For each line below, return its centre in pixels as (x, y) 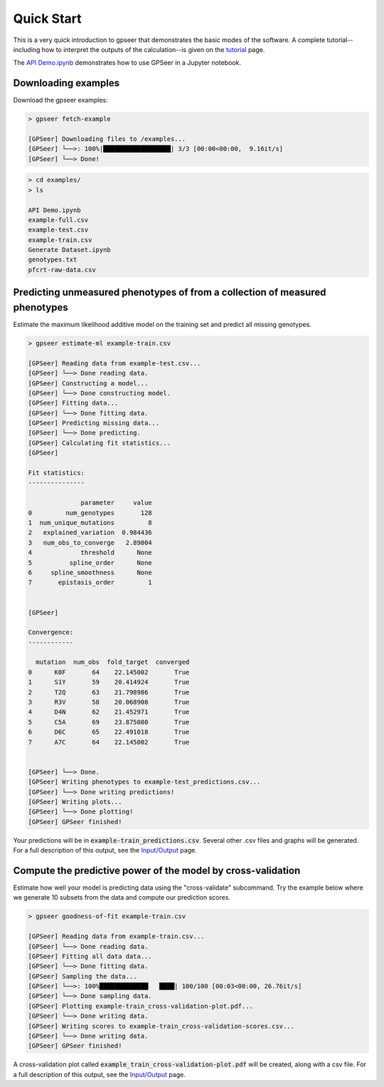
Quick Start (47, 19)
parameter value (116, 503)
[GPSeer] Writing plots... (75, 802)
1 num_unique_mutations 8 (90, 522)
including (27, 49)
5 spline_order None (90, 562)
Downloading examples (66, 83)
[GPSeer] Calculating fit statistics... (99, 443)
